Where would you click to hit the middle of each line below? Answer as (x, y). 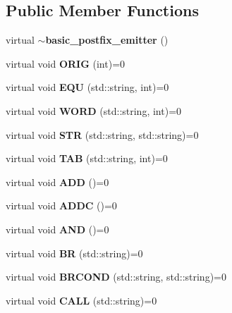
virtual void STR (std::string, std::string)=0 (102, 134)
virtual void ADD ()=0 (57, 182)
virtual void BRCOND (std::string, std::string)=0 (116, 277)
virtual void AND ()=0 (57, 229)
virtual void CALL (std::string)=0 (81, 300)
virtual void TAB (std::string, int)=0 (87, 158)
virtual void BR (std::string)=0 (74, 253)
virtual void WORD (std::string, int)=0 (94, 110)
